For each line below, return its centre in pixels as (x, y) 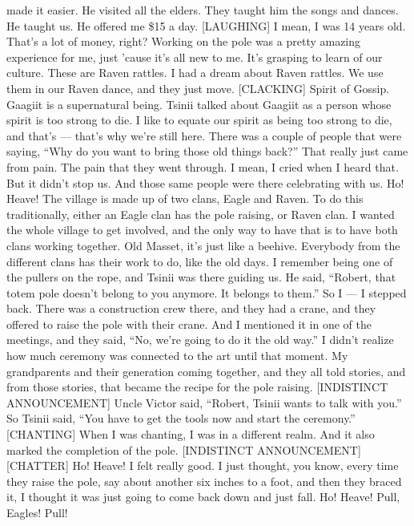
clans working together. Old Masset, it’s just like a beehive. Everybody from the (203, 245)
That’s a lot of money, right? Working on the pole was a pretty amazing (184, 41)
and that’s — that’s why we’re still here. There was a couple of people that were (204, 135)
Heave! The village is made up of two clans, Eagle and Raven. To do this (185, 198)
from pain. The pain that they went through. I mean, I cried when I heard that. (203, 166)
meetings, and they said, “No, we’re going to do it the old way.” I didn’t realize (200, 340)
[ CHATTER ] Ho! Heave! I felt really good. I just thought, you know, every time (203, 465)
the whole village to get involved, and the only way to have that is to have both (202, 230)
